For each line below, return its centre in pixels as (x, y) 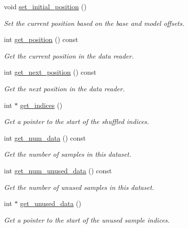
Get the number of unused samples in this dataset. (79, 187)
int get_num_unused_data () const (58, 170)
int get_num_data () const (45, 137)
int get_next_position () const (50, 72)
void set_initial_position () (45, 6)
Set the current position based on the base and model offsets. (94, 23)
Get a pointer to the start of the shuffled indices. (77, 121)
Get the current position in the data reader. (69, 55)
